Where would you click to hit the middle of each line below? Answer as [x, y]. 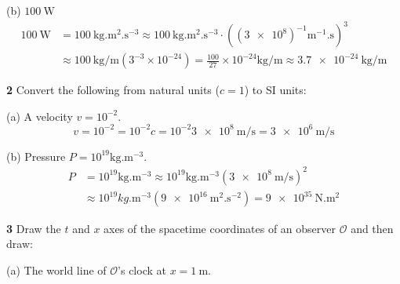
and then [372, 228]
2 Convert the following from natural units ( [113, 90]
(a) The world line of [56, 269]
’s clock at [142, 269]
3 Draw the [34, 228]
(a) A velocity [40, 116]
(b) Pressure [36, 156]
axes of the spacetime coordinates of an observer [220, 228]
